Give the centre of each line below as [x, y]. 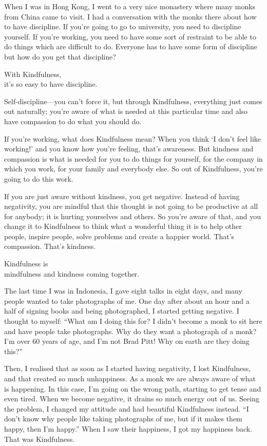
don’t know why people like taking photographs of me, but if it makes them [123, 419]
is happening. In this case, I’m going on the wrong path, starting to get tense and [133, 388]
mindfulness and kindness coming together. [72, 273]
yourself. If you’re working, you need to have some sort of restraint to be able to [130, 36]
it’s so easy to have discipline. [51, 84]
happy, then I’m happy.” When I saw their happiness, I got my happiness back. [128, 428]
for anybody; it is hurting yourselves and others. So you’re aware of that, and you [132, 216]
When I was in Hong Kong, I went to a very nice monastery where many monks [130, 6]
